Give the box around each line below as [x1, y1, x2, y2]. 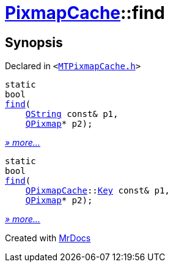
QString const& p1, [25, 109, 119, 119]
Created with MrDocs [5, 233, 91, 244]
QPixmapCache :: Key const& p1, [25, 186, 170, 196]
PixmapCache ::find [5, 2, 165, 23]
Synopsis [5, 34, 63, 50]
